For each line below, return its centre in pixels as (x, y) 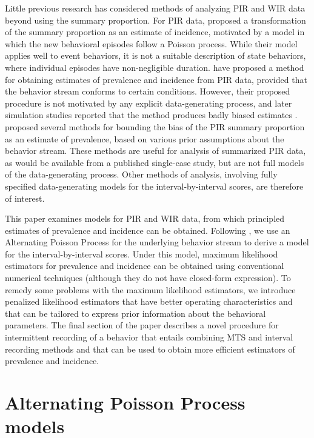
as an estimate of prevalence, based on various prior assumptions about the (145, 138)
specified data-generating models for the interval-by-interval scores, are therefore (154, 186)
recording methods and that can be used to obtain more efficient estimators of (150, 349)
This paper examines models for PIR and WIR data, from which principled (145, 218)
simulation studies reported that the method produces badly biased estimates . (151, 115)
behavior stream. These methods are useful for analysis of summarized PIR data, (155, 151)
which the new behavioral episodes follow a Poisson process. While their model (151, 43)
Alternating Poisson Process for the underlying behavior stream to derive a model (157, 242)
